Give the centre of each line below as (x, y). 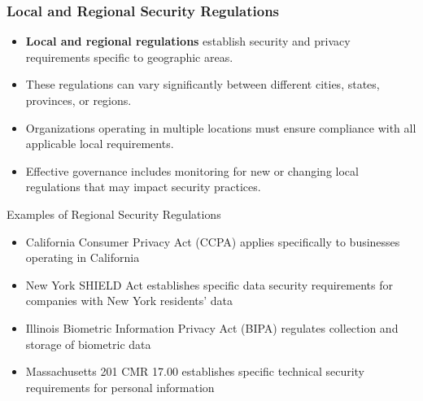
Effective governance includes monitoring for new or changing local (192, 170)
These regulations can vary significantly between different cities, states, (203, 84)
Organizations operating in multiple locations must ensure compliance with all (221, 127)
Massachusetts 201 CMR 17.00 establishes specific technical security (195, 371)
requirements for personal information (120, 387)
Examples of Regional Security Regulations (114, 214)
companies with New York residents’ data (129, 301)
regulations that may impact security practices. (143, 187)
